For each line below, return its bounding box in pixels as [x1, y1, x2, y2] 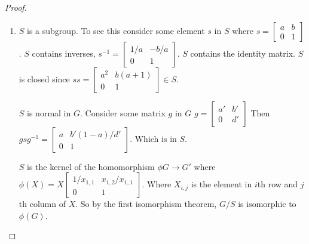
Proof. [5, 1, 27, 13]
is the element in [191, 178, 252, 190]
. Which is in [130, 132, 177, 144]
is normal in [27, 106, 71, 119]
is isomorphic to [238, 197, 296, 210]
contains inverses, [32, 47, 96, 59]
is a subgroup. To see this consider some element [27, 24, 205, 36]
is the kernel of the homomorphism [27, 160, 155, 172]
